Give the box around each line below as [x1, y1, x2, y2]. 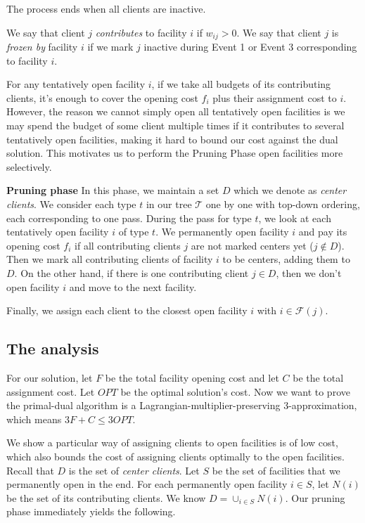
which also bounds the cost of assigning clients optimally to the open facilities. [6, 448, 345, 463]
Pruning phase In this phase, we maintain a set [6, 183, 219, 198]
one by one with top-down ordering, [205, 196, 360, 211]
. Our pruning [285, 490, 345, 505]
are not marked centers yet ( [191, 238, 314, 252]
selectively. [6, 159, 52, 174]
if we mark [87, 39, 134, 54]
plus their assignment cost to [212, 90, 337, 105]
